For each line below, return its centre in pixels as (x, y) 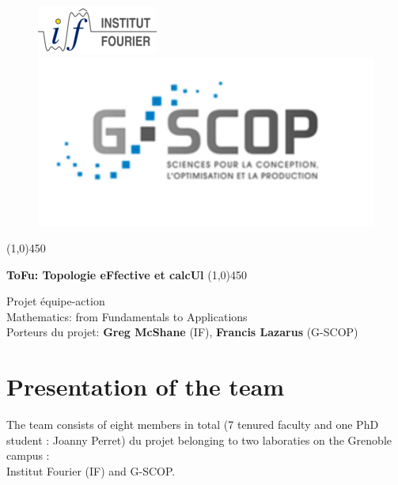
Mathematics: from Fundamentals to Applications (127, 316)
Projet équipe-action (56, 301)
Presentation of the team (146, 386)
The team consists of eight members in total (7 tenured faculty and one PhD (193, 424)
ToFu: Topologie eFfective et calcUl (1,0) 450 (127, 274)
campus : (28, 455)
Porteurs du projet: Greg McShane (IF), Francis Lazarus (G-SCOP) (182, 332)
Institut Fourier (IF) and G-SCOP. (91, 470)
